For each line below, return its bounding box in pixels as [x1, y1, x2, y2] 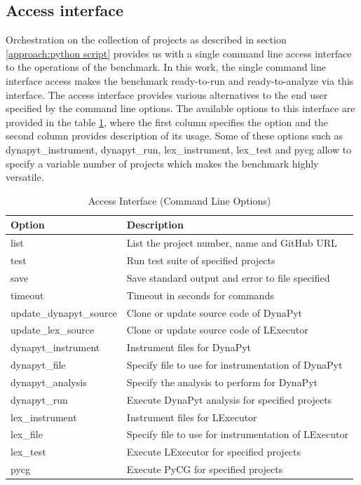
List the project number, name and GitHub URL [126, 235, 337, 250]
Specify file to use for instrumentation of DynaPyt [126, 357, 343, 372]
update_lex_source [11, 322, 95, 337]
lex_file [11, 427, 43, 442]
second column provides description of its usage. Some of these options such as [6, 128, 343, 143]
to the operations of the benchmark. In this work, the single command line [6, 60, 326, 74]
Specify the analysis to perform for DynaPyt [126, 374, 318, 389]
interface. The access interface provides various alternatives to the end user [6, 87, 328, 102]
